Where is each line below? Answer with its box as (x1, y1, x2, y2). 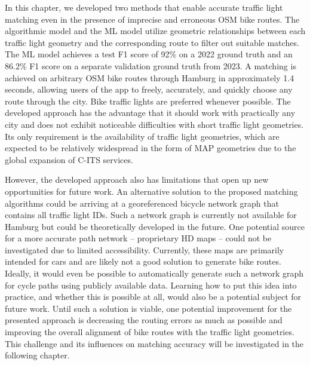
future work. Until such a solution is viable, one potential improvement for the (5, 302, 292, 314)
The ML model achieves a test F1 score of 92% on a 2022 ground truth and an (5, 48, 293, 60)
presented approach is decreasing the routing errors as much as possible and (5, 314, 283, 326)
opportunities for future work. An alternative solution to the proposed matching (5, 185, 298, 197)
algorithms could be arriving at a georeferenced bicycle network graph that (5, 197, 279, 209)
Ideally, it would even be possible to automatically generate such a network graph (5, 267, 304, 280)
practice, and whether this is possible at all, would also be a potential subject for (5, 290, 302, 303)
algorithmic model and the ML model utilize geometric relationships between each (5, 24, 306, 37)
